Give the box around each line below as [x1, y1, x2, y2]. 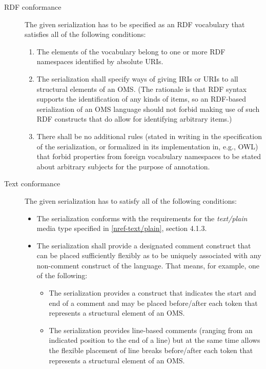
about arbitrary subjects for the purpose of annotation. [36, 161, 210, 171]
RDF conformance [4, 2, 62, 12]
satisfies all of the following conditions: [25, 29, 146, 40]
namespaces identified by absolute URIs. [36, 56, 163, 67]
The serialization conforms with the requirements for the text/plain [36, 212, 248, 223]
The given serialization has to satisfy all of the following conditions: [25, 195, 237, 206]
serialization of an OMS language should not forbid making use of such [36, 103, 260, 114]
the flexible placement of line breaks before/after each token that [49, 345, 253, 356]
